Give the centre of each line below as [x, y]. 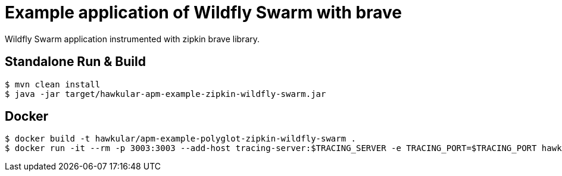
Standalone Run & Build [75, 62]
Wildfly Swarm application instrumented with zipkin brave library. [132, 39]
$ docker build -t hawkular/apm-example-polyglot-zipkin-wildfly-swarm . [181, 139]
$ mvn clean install [53, 84]
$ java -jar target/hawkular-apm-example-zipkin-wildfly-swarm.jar [166, 94]
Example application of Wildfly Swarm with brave [203, 12]
